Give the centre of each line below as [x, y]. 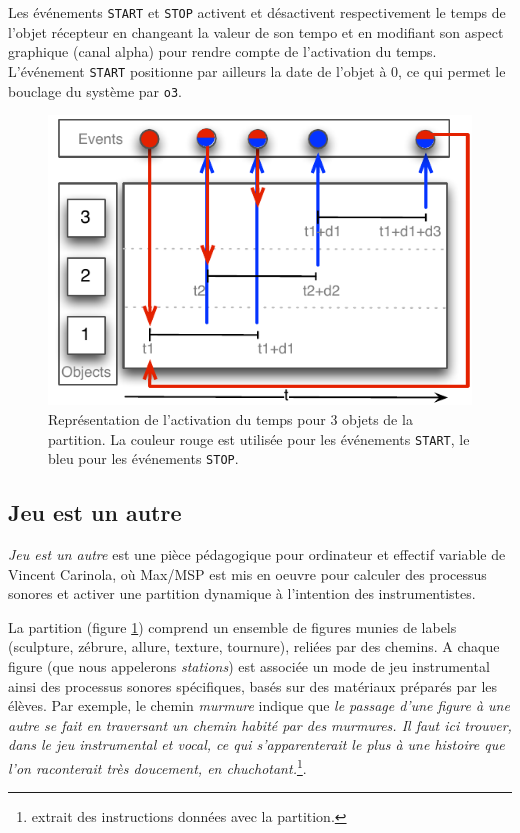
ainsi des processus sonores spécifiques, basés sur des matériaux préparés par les [253, 685]
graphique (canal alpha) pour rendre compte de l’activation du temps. [222, 51]
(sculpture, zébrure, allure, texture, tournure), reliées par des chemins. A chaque [254, 646]
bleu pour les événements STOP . [143, 458]
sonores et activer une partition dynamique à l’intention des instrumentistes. [242, 593]
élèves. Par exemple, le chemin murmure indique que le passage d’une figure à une [259, 705]
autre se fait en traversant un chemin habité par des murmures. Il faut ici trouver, [260, 724]
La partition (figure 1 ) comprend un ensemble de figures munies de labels [232, 626]
